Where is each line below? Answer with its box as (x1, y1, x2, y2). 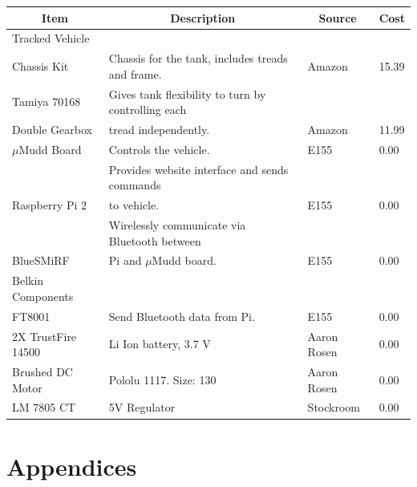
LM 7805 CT (12, 399, 76, 416)
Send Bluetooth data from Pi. (108, 307, 255, 324)
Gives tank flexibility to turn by (108, 85, 266, 102)
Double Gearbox (12, 121, 92, 138)
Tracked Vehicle (12, 30, 90, 47)
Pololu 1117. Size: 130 (108, 371, 217, 388)
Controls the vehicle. (108, 140, 210, 157)
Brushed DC (12, 363, 73, 380)
